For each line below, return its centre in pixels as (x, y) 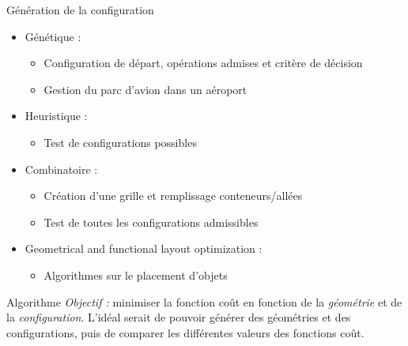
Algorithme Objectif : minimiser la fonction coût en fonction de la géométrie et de (204, 301)
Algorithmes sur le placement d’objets (136, 275)
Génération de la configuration (80, 9)
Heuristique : (56, 116)
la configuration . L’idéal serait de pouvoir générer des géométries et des (179, 317)
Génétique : (53, 36)
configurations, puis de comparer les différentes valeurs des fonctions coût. (185, 332)
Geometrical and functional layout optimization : (144, 248)
